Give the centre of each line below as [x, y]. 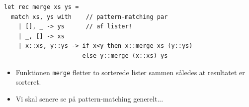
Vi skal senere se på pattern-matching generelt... [89, 98]
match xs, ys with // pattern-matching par [89, 17]
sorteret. [28, 82]
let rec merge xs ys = [41, 7]
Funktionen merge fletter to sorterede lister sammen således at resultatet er [130, 72]
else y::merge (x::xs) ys [125, 55]
